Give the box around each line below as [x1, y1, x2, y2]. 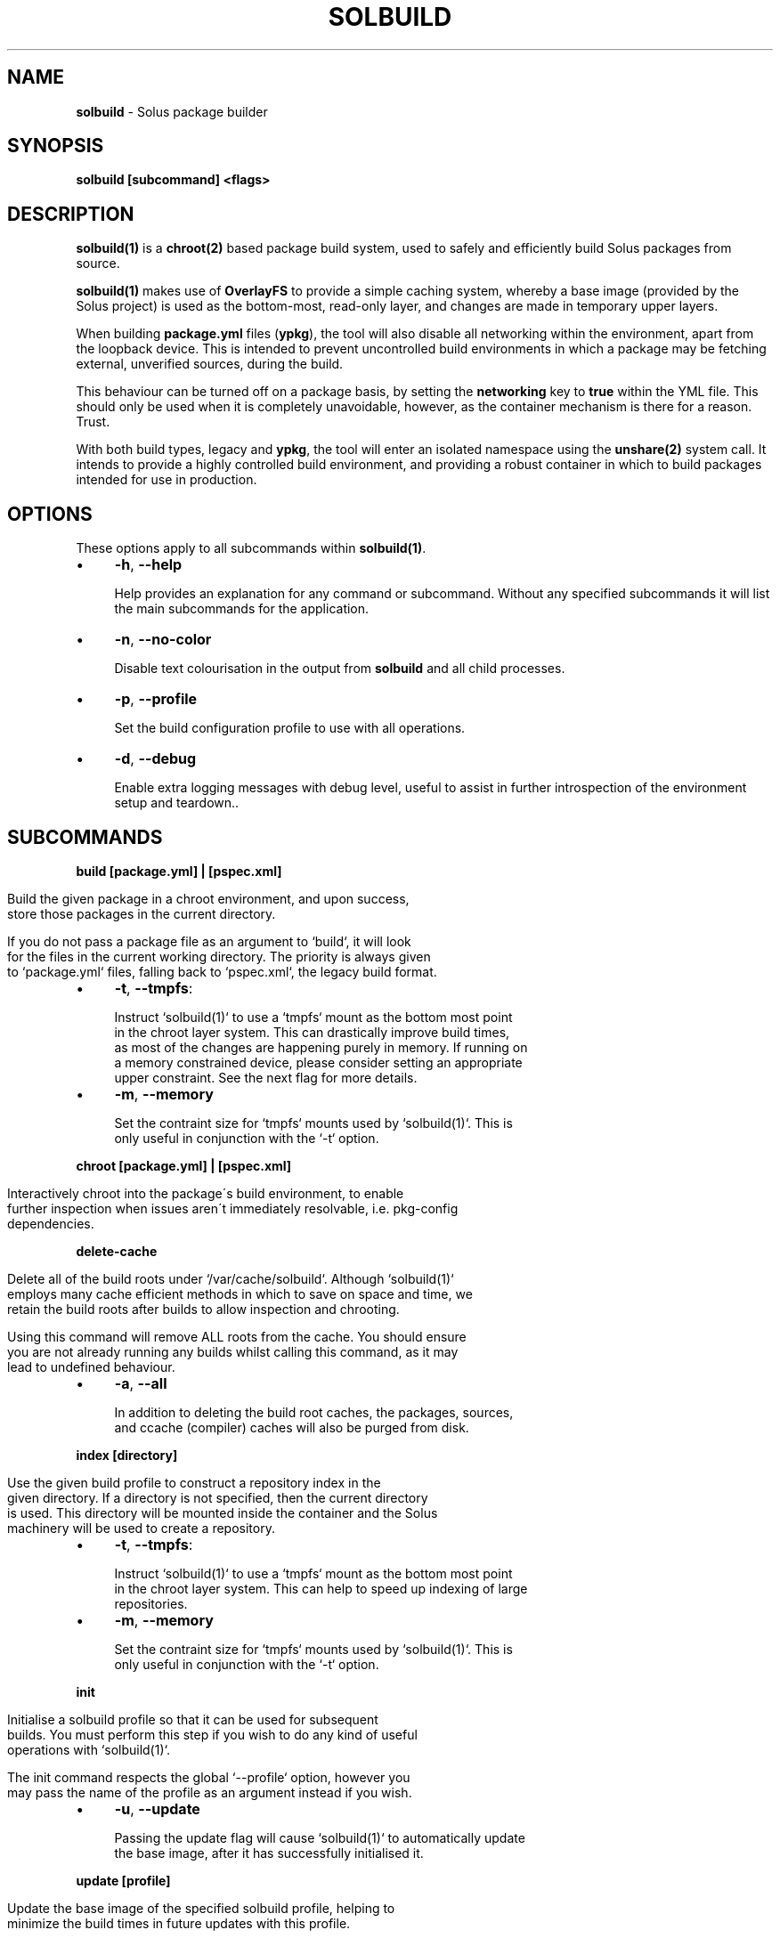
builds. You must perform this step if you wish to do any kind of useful [7, 1726, 418, 1742]
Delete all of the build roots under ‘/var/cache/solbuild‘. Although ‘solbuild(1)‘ [7, 1270, 454, 1286]
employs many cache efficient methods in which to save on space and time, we [7, 1285, 473, 1301]
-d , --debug [114, 750, 197, 768]
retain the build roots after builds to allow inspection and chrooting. [7, 1301, 400, 1317]
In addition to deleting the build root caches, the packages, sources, [114, 1404, 514, 1420]
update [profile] [76, 1872, 171, 1888]
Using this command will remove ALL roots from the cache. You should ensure [7, 1328, 467, 1344]
